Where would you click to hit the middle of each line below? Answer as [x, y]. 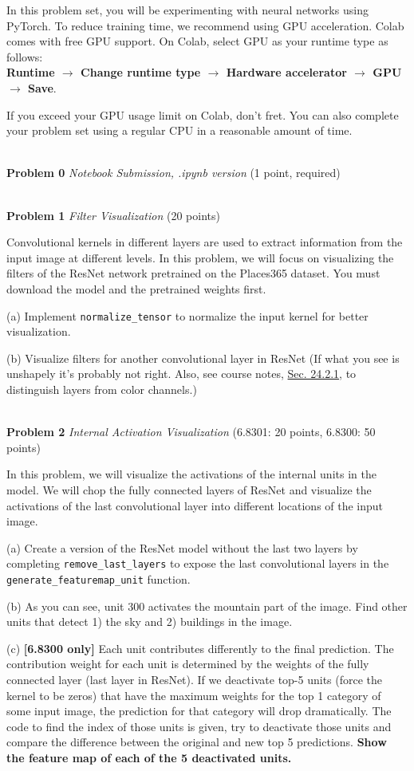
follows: [25, 56]
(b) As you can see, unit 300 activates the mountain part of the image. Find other [207, 606]
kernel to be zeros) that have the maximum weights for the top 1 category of [194, 695]
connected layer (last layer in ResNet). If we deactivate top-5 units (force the [195, 679]
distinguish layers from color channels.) [102, 389]
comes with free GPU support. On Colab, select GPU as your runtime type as [197, 41]
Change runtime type [141, 72]
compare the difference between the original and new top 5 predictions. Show [197, 742]
